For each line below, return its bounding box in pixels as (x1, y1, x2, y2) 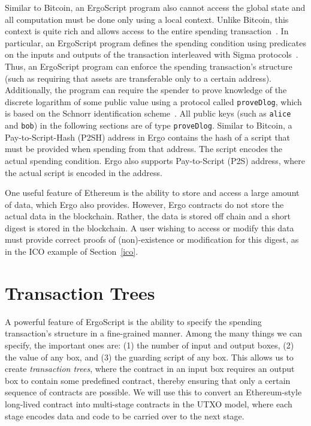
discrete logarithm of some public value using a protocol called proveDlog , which (5, 95, 302, 108)
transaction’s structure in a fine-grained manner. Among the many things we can (5, 327, 302, 339)
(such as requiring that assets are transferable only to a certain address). (5, 72, 271, 84)
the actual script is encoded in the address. (5, 166, 162, 178)
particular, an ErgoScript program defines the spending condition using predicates (5, 36, 306, 49)
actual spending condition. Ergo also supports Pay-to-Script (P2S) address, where (5, 154, 306, 166)
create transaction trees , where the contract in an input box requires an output (5, 362, 295, 375)
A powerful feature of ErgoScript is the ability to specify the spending (5, 315, 262, 327)
